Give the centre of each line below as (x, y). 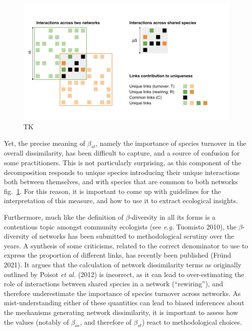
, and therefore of (106, 322)
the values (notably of (36, 322)
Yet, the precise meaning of (45, 143)
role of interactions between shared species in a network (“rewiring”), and (114, 284)
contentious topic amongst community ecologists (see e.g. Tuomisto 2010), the (120, 226)
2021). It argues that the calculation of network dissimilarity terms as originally (123, 265)
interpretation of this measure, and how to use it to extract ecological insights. (121, 200)
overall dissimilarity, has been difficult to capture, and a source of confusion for (122, 153)
